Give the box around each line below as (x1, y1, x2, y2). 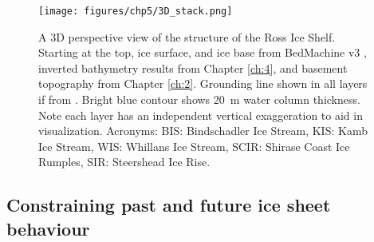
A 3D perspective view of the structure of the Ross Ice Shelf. (38, 28, 336, 45)
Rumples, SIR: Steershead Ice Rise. (38, 153, 211, 170)
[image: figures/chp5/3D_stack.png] (38, 6, 233, 17)
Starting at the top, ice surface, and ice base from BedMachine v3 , (38, 44, 367, 61)
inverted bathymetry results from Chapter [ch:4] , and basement (38, 59, 348, 76)
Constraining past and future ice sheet (6, 192, 331, 217)
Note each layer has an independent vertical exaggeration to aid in (38, 106, 363, 123)
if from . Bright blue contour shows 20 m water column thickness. (38, 91, 360, 108)
